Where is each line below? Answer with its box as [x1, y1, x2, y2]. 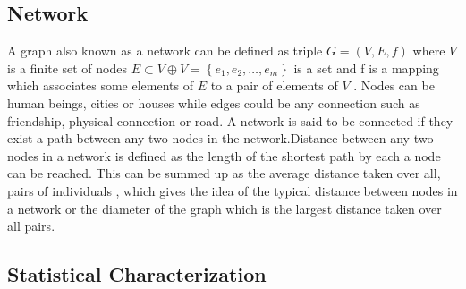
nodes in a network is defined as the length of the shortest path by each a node [7, 146, 441, 165]
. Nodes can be [353, 76, 435, 95]
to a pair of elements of [210, 76, 338, 95]
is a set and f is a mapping [293, 58, 439, 77]
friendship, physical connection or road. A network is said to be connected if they [7, 111, 453, 130]
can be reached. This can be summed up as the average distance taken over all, [7, 164, 441, 183]
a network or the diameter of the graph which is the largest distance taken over [7, 199, 442, 217]
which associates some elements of [7, 76, 193, 95]
